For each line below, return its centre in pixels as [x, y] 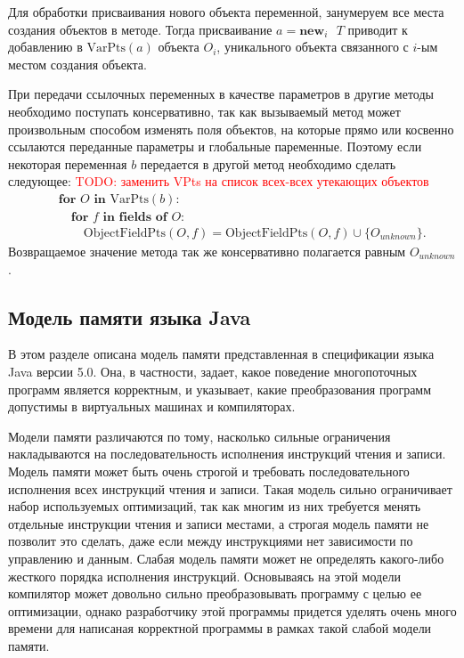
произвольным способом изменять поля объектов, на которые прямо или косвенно [231, 129]
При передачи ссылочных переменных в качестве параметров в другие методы [221, 94]
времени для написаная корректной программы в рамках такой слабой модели [220, 628]
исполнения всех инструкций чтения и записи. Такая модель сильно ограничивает [230, 488]
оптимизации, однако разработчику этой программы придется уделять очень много [232, 610]
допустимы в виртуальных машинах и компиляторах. [152, 406]
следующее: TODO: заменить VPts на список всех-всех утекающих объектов [219, 181]
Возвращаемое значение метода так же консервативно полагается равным [207, 252]
